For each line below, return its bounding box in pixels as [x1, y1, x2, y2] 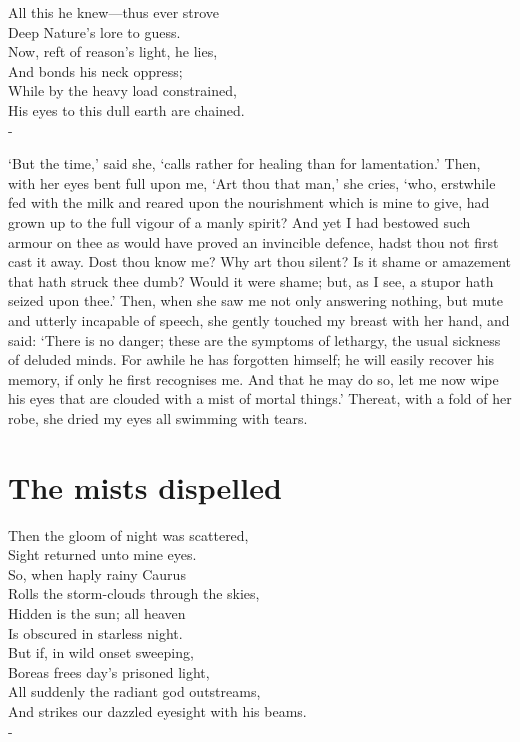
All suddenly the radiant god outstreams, [8, 681, 261, 702]
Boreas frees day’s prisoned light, [8, 661, 210, 682]
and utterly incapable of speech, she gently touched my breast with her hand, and [8, 309, 510, 330]
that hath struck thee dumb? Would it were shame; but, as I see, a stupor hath [8, 270, 494, 291]
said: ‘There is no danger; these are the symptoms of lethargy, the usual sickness [8, 329, 501, 350]
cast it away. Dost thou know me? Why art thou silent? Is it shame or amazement [8, 251, 512, 272]
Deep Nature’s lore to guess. [8, 21, 181, 42]
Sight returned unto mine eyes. [8, 544, 197, 565]
